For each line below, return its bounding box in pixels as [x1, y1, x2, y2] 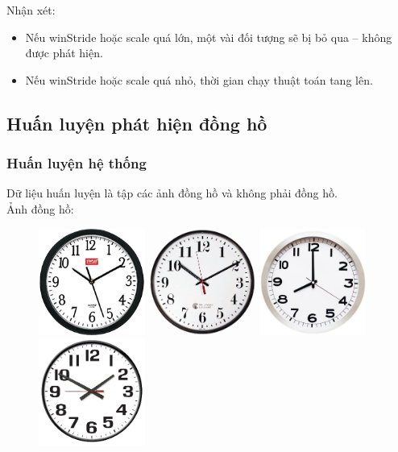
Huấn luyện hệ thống [6, 153, 147, 173]
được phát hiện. [25, 44, 103, 61]
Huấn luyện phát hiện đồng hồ [6, 110, 267, 135]
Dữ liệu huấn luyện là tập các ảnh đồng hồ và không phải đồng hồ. [6, 185, 338, 201]
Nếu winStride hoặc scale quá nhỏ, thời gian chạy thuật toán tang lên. [25, 71, 373, 88]
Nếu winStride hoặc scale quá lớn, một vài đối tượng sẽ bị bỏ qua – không [25, 28, 392, 45]
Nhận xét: [6, 2, 56, 18]
